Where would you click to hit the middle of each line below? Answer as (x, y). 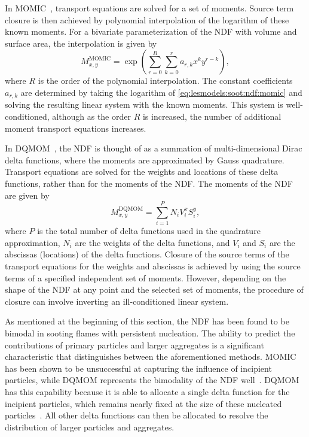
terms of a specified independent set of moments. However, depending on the (146, 277)
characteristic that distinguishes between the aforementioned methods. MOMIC (151, 356)
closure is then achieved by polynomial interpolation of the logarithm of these (147, 19)
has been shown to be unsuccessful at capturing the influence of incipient (138, 368)
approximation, (33, 242)
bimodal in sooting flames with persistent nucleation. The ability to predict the (150, 333)
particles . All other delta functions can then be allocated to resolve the (137, 415)
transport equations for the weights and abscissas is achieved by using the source (153, 266)
